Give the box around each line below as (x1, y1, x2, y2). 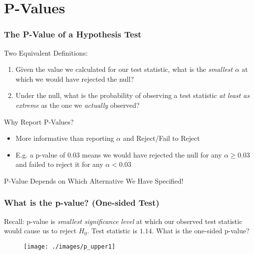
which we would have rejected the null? (15, 73, 134, 84)
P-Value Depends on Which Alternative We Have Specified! (4, 175, 184, 186)
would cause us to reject (4, 225, 77, 236)
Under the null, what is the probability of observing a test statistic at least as (15, 90, 250, 100)
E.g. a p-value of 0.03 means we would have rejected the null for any (15, 149, 222, 159)
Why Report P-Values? (4, 116, 74, 127)
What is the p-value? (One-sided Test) (4, 196, 159, 209)
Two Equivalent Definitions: (4, 47, 88, 58)
